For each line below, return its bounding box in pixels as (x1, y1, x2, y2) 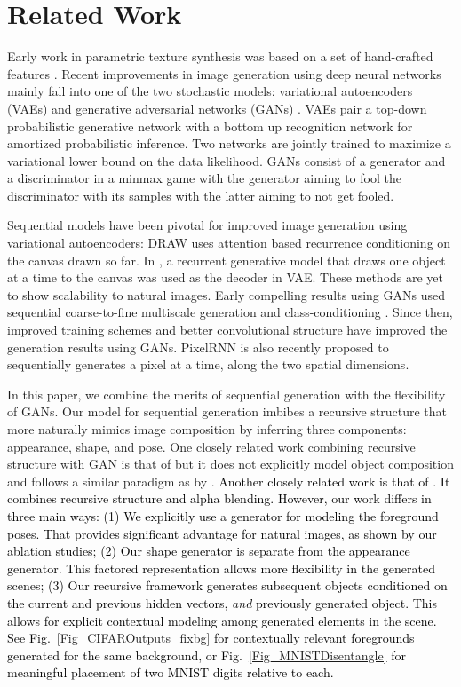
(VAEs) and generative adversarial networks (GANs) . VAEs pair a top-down (7, 99, 427, 117)
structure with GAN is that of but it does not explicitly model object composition (7, 454, 454, 473)
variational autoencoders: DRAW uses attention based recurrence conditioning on (7, 233, 451, 252)
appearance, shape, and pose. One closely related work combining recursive (7, 437, 416, 455)
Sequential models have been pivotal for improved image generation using (7, 216, 408, 234)
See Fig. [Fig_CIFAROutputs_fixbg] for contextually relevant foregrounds (7, 628, 415, 647)
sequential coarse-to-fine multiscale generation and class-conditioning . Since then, (7, 303, 453, 321)
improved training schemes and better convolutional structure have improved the (7, 320, 448, 339)
